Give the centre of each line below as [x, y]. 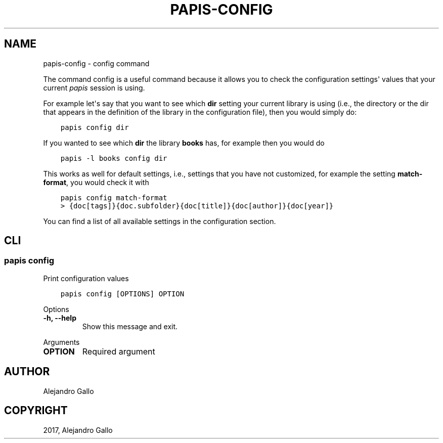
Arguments [61, 342]
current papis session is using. [94, 87]
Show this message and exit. [130, 326]
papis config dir [95, 127]
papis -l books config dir [114, 158]
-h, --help [60, 318]
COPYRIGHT [36, 411]
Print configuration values [86, 278]
